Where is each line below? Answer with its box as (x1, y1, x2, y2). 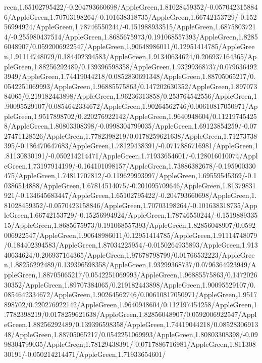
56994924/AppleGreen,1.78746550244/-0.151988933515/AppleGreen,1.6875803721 (4, 21, 256, 32)
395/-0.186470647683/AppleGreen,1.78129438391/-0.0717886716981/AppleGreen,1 (4, 140, 258, 151)
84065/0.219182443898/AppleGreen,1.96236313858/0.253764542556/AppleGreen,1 (4, 91, 257, 101)
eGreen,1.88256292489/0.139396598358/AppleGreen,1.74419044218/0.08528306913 (4, 319, 258, 329)
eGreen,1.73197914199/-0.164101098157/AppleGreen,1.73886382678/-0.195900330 (4, 160, 256, 171)
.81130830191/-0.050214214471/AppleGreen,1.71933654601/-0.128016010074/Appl (4, 150, 258, 160)
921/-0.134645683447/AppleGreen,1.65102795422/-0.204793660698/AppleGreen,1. (4, 190, 257, 200)
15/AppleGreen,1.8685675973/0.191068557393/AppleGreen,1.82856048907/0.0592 (4, 220, 256, 230)
